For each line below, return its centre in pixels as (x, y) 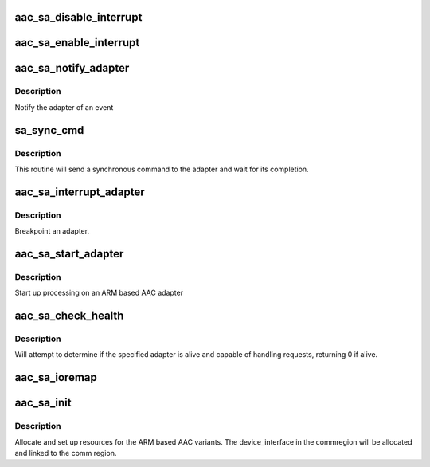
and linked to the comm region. (66, 453)
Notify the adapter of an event (64, 107)
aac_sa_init (43, 403)
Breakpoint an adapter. (52, 231)
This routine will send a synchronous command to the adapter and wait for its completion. (162, 169)
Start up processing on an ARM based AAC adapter (99, 293)
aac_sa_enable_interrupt (77, 43)
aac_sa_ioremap (56, 377)
